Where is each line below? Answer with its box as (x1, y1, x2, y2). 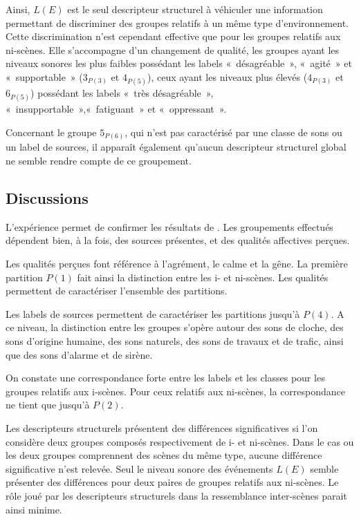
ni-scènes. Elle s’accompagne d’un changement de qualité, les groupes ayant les (6, 42, 340, 57)
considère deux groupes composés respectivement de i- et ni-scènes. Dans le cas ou (6, 434, 354, 449)
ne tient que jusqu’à (6, 397, 90, 412)
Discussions (6, 187, 89, 209)
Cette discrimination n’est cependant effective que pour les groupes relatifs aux (6, 29, 341, 44)
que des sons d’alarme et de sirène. (6, 347, 153, 361)
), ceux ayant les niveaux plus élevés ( (147, 69, 308, 84)
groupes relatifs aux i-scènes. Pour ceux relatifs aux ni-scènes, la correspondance (6, 384, 346, 398)
